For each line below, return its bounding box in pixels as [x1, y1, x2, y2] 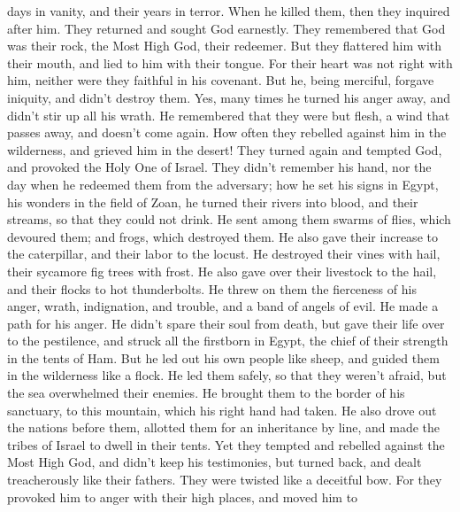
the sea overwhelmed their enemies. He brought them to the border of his [7, 384, 405, 402]
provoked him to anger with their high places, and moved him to [7, 487, 358, 506]
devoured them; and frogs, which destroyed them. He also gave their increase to [7, 227, 438, 245]
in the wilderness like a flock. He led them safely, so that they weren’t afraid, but [7, 366, 447, 384]
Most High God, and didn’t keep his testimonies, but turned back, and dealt [7, 453, 422, 471]
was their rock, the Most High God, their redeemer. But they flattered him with [7, 36, 442, 55]
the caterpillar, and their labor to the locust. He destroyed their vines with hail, [7, 244, 441, 263]
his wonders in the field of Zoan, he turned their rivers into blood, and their [7, 192, 418, 211]
